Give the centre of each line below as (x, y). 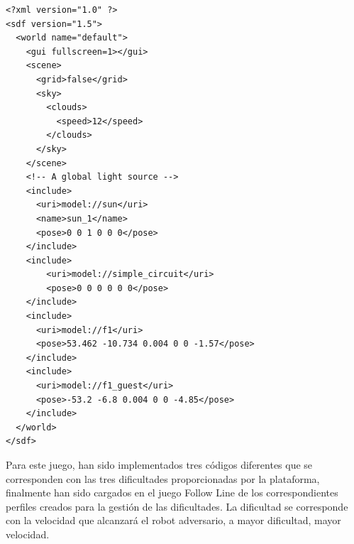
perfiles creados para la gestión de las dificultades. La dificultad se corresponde (177, 506)
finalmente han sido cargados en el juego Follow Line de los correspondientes (172, 493)
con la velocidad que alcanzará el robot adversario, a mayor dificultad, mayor (173, 520)
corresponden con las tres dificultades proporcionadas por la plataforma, (163, 478)
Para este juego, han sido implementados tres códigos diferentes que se (159, 464)
